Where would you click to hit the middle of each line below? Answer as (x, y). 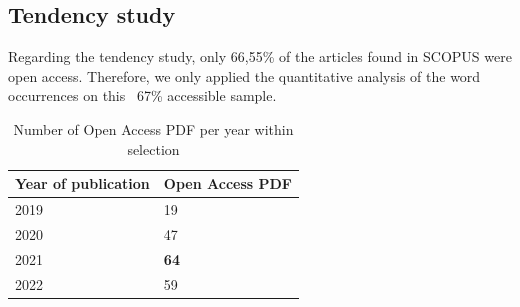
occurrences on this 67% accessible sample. (142, 95)
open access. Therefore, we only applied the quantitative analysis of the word (244, 75)
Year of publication (82, 183)
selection (153, 148)
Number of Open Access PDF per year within (153, 128)
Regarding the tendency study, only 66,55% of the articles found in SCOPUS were (260, 56)
